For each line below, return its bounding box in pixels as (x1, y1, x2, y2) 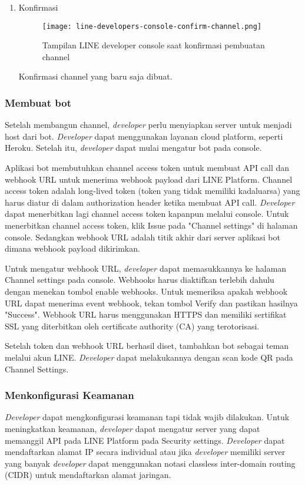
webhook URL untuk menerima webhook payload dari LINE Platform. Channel (5, 173, 293, 185)
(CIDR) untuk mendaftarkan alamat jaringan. (5, 468, 171, 481)
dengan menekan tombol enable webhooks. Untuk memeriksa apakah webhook (5, 285, 288, 297)
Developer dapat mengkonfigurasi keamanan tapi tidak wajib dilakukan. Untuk (5, 411, 290, 423)
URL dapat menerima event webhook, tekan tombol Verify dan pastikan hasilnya (5, 296, 298, 309)
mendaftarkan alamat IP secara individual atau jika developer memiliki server (5, 446, 286, 458)
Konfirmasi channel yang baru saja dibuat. (18, 70, 173, 83)
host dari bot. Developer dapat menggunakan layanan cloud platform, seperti (5, 130, 283, 142)
